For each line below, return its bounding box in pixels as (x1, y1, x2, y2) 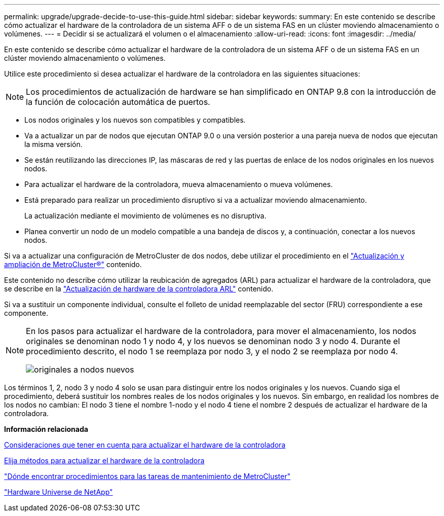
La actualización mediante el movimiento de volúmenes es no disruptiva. (24, 211, 267, 220)
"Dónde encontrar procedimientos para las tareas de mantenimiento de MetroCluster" (4, 472, 290, 481)
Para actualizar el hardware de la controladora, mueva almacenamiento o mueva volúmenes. (24, 180, 333, 189)
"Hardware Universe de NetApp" (4, 488, 113, 496)
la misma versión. (24, 140, 83, 149)
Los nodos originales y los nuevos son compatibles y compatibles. (24, 116, 246, 124)
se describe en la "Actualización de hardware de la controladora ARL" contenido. (4, 284, 274, 293)
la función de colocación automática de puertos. (26, 97, 210, 107)
